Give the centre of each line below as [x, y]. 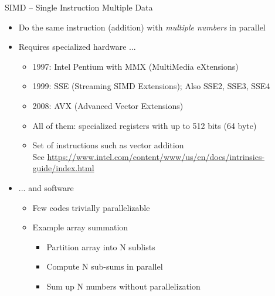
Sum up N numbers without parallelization [123, 286]
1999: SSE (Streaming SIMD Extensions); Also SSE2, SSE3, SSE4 [151, 86]
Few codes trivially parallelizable [91, 207]
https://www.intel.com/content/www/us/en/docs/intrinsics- [156, 156]
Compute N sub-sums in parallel [105, 266]
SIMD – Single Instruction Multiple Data [79, 7]
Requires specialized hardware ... [77, 47]
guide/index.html [63, 168]
